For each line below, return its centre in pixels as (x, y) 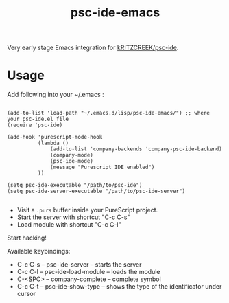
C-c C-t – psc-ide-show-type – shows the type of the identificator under (119, 287)
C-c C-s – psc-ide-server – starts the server (79, 265)
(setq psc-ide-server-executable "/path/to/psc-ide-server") (96, 191)
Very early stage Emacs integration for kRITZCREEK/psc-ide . (93, 48)
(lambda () (53, 143)
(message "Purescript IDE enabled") (103, 167)
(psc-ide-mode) (72, 161)
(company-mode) (72, 155)
